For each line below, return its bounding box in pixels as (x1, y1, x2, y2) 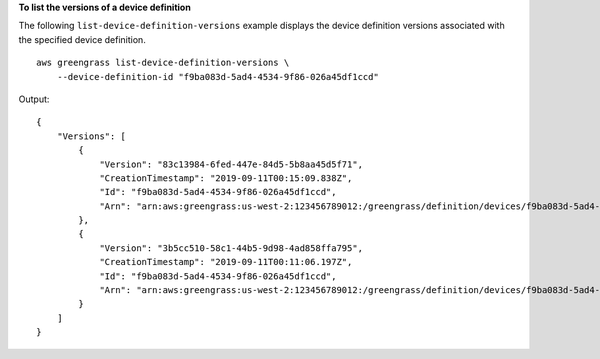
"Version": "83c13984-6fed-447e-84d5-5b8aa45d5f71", (99, 158, 364, 170)
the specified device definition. (18, 33, 147, 45)
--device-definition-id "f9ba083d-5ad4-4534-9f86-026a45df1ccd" (56, 71, 379, 82)
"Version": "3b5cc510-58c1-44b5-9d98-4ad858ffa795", (99, 242, 364, 254)
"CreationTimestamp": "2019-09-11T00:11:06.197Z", (99, 256, 353, 268)
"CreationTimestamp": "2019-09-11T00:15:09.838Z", (99, 172, 353, 184)
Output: (18, 93, 50, 105)
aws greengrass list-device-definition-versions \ (36, 57, 290, 69)
